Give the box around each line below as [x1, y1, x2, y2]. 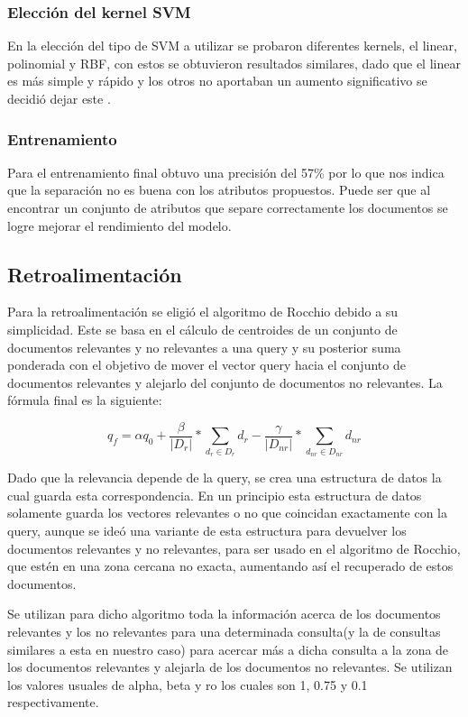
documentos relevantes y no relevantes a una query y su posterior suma [7, 337, 401, 356]
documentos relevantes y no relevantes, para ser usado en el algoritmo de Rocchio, [7, 538, 461, 557]
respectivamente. [7, 693, 99, 712]
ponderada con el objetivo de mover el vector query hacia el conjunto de [7, 355, 406, 374]
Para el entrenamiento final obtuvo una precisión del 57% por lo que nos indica [7, 162, 445, 181]
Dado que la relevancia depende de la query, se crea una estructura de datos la [7, 468, 442, 487]
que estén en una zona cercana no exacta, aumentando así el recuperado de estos [7, 556, 454, 575]
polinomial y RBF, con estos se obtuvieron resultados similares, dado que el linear [7, 53, 461, 72]
